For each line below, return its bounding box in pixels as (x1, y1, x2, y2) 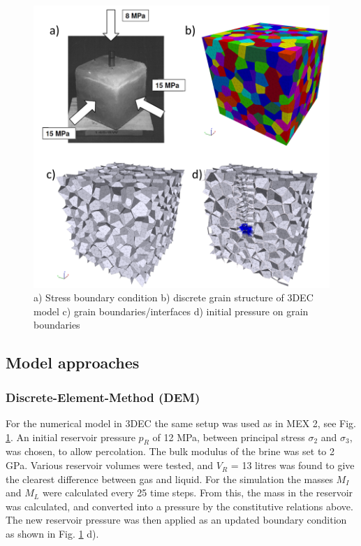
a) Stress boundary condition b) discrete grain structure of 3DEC (34, 290, 314, 305)
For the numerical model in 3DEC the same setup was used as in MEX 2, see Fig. (6, 416, 356, 431)
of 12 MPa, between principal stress (152, 429, 305, 444)
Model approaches (6, 352, 140, 373)
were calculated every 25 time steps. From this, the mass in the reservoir (42, 485, 353, 500)
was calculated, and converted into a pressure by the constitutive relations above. (6, 498, 353, 513)
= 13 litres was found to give (230, 458, 355, 473)
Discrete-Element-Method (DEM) (6, 388, 200, 405)
